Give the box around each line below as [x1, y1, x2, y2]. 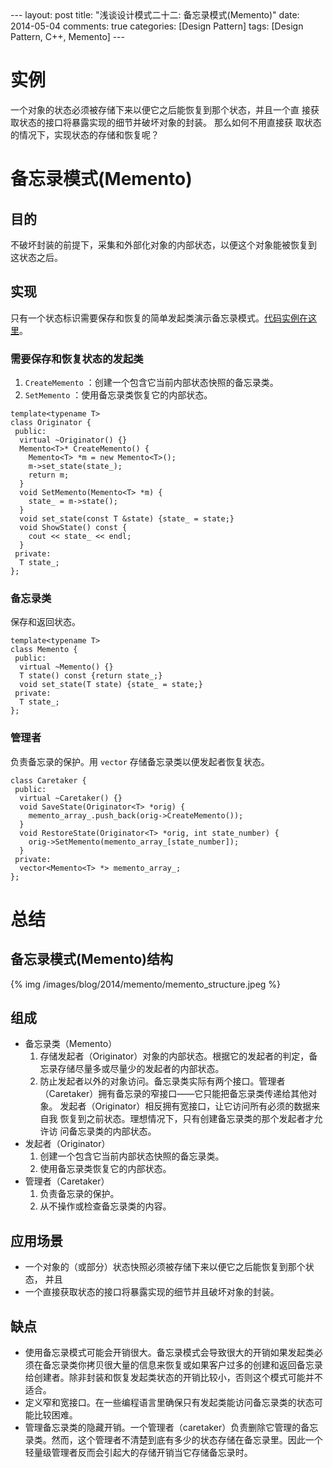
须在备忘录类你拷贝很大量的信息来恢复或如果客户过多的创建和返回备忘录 [24, 1359, 323, 1371]
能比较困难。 [24, 1409, 78, 1421]
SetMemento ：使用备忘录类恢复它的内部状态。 [24, 389, 213, 401]
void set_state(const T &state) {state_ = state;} [19, 514, 235, 524]
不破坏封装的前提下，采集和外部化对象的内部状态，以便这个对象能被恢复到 [10, 238, 317, 251]
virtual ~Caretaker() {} [19, 793, 123, 803]
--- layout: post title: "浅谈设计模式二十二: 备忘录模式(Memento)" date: [10, 9, 300, 21]
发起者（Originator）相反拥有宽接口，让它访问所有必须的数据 [59, 1100, 312, 1112]
